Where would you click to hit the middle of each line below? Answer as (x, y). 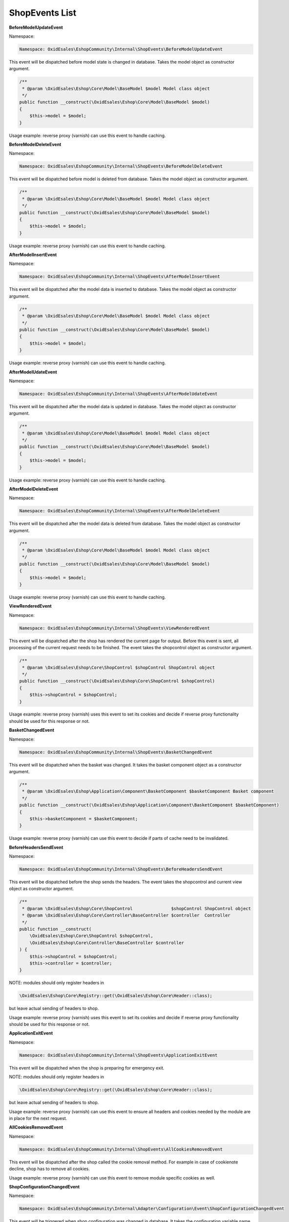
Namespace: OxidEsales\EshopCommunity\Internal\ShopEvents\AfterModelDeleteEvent (120, 511)
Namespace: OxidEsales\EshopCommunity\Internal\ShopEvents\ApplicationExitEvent (118, 1055)
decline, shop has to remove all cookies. (50, 1169)
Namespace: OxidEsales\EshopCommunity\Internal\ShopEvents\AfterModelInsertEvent (120, 277)
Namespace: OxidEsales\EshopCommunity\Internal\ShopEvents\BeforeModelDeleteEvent (121, 166)
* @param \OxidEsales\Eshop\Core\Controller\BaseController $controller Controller (126, 916)
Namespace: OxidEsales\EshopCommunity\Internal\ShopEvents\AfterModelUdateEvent (118, 394)
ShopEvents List (43, 13)
